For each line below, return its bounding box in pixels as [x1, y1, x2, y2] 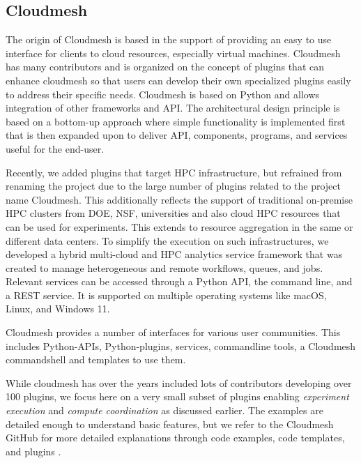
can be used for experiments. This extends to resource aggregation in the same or [6, 219, 353, 234]
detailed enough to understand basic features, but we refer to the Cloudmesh [6, 416, 334, 431]
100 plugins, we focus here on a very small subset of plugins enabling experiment [6, 389, 349, 404]
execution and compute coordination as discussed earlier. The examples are [6, 403, 323, 418]
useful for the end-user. [6, 141, 105, 155]
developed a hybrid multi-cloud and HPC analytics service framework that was [6, 247, 343, 261]
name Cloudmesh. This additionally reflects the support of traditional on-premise [6, 192, 353, 206]
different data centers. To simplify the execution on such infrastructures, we [6, 233, 329, 248]
